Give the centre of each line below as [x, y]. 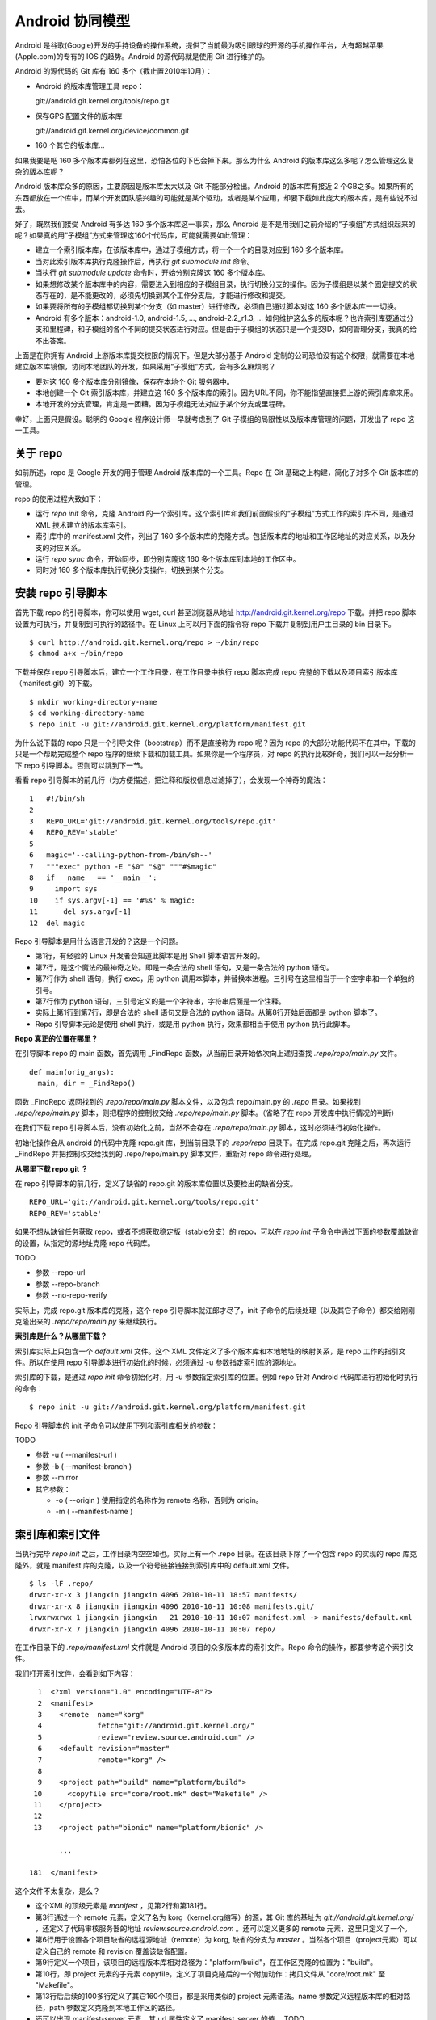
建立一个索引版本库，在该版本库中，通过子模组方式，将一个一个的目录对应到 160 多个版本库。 [192, 250]
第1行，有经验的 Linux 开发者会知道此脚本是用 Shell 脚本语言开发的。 [150, 956]
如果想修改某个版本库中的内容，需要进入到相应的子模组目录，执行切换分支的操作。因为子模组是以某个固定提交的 [222, 284]
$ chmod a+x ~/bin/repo [76, 654]
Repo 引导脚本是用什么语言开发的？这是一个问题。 [99, 941]
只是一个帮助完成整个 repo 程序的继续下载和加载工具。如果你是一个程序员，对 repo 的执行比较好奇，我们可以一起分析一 [215, 754]
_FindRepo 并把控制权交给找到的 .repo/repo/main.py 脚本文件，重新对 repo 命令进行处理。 [166, 1154]
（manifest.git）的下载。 [56, 684]
